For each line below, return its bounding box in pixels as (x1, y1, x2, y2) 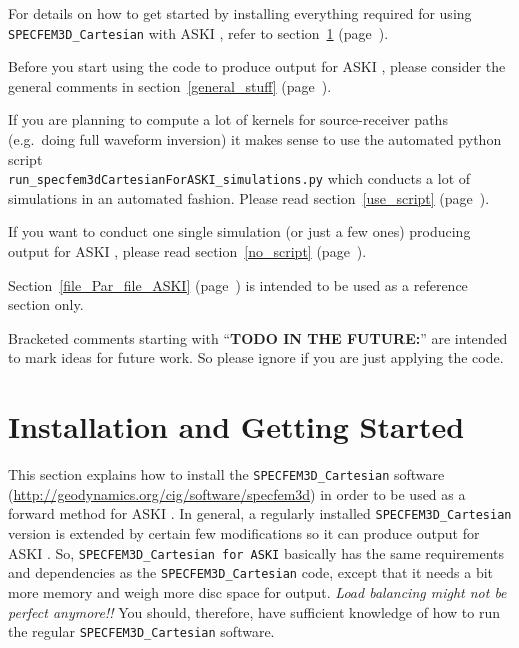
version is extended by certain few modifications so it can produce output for (8, 523, 480, 544)
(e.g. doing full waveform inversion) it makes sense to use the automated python (8, 129, 502, 150)
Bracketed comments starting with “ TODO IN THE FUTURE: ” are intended (8, 327, 508, 348)
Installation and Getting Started (8, 406, 465, 447)
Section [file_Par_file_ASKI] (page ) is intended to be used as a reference (8, 274, 468, 295)
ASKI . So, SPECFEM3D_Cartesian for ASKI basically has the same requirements (8, 542, 504, 563)
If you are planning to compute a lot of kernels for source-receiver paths (8, 109, 448, 130)
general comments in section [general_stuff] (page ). (8, 75, 332, 96)
